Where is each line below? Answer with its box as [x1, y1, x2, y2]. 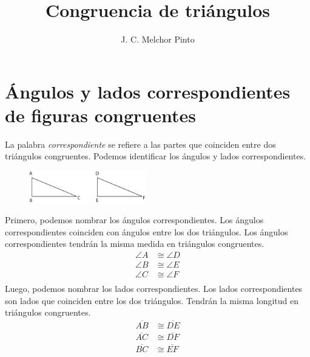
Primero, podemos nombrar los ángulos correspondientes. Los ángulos [5, 213, 264, 226]
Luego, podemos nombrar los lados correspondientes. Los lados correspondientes [5, 282, 303, 295]
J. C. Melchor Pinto [121, 33, 195, 46]
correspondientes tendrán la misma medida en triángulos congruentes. [5, 237, 265, 250]
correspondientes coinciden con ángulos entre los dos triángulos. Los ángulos [5, 225, 288, 238]
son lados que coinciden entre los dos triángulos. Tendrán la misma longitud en [5, 294, 298, 307]
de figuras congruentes [5, 102, 196, 127]
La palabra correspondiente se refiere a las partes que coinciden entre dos [5, 137, 276, 150]
